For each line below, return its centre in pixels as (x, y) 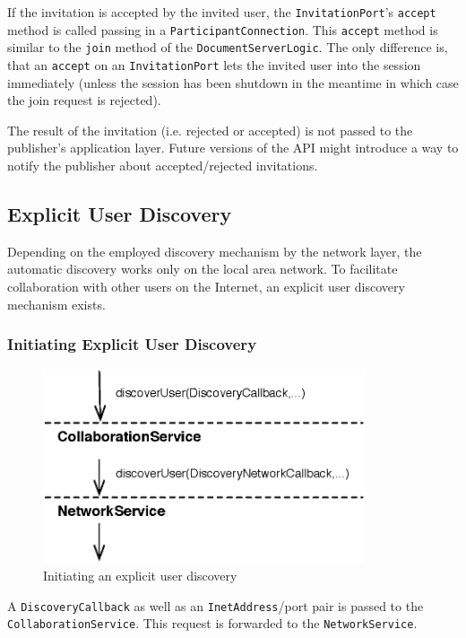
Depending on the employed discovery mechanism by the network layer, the (215, 251)
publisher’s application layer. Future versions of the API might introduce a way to (233, 148)
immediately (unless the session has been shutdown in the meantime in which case (233, 82)
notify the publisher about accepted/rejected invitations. (163, 165)
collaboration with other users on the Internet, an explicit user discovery (206, 286)
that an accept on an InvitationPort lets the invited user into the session (214, 64)
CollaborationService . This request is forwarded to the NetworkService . (212, 623)
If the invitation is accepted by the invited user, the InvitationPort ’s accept (222, 12)
